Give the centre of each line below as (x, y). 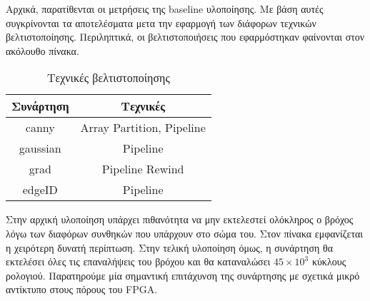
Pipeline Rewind (143, 169)
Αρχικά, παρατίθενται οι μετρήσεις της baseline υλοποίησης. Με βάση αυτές (165, 9)
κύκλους (329, 261)
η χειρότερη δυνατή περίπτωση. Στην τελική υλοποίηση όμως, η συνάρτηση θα (169, 247)
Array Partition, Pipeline (143, 128)
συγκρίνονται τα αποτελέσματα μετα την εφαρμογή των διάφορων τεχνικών (161, 22)
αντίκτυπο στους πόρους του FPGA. (82, 289)
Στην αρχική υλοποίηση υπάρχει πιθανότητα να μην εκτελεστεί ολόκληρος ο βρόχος (180, 219)
